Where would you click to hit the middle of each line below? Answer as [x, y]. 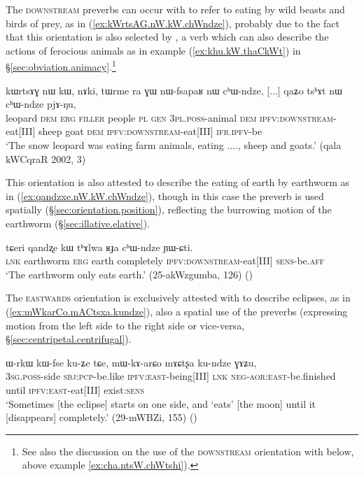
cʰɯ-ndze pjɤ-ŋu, [41, 104]
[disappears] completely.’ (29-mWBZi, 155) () [101, 417]
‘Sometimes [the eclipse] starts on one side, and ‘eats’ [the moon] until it [161, 403]
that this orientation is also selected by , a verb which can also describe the [167, 37]
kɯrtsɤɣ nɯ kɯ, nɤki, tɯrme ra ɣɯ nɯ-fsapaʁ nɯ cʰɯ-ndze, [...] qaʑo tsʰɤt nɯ [174, 90]
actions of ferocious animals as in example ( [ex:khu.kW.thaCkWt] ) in [153, 50]
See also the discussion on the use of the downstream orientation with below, [188, 451]
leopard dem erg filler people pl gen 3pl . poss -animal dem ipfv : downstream [169, 117]
